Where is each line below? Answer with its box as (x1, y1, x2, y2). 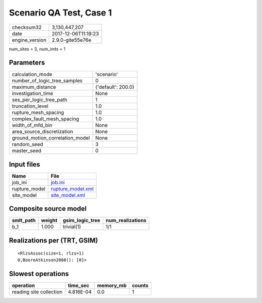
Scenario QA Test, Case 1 (9, 7, 112, 18)
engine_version (12, 36, 47, 43)
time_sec (68, 282, 90, 288)
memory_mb (97, 282, 127, 288)
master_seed (12, 147, 41, 154)
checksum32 (12, 24, 42, 31)
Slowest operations (9, 270, 69, 278)
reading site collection (12, 288, 63, 295)
